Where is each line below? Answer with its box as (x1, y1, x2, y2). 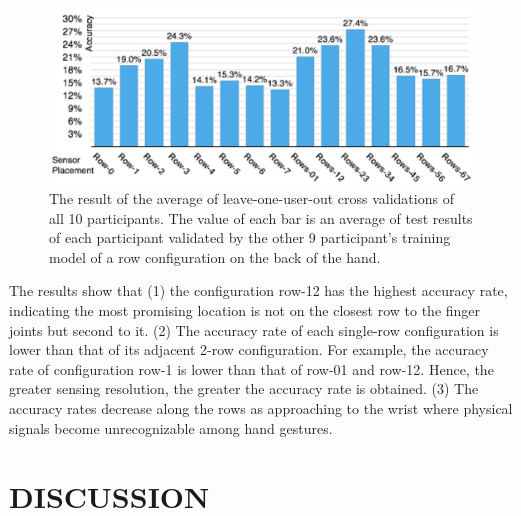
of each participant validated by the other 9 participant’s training (49, 227, 451, 248)
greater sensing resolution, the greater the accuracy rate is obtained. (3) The (9, 378, 479, 399)
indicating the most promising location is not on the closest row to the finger (9, 299, 481, 320)
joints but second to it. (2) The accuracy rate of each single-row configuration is (9, 319, 499, 340)
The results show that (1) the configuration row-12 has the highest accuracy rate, (9, 280, 508, 301)
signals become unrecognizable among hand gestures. (9, 417, 333, 438)
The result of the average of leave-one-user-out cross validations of (49, 187, 454, 208)
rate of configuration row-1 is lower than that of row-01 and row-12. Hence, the (9, 358, 494, 379)
